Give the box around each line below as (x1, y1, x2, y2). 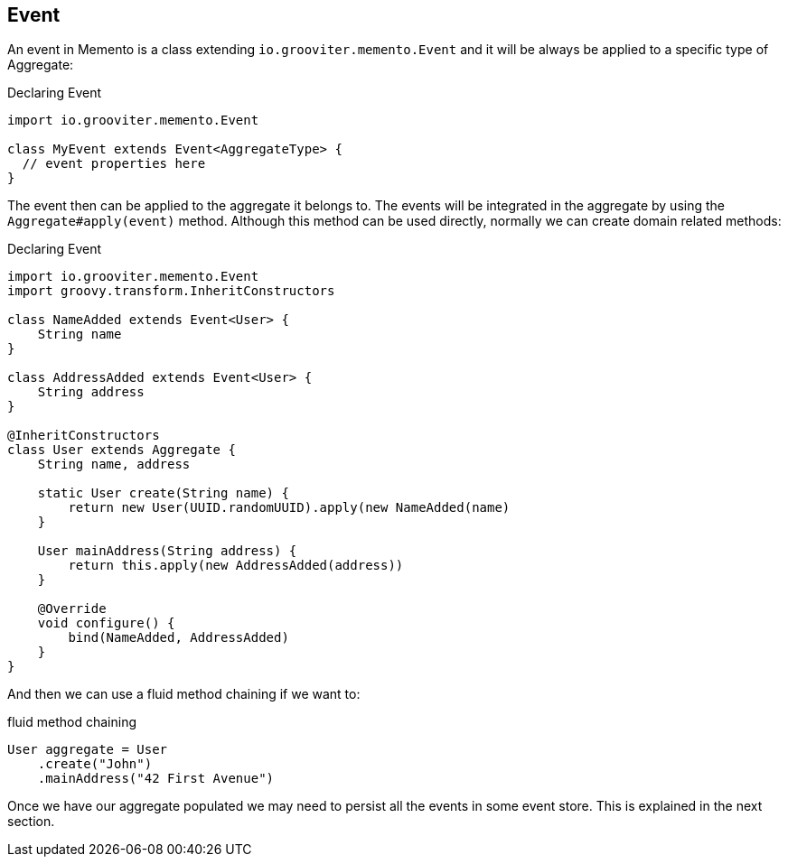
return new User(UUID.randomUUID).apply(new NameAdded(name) (68, 500, 511, 516)
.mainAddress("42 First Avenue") (37, 771, 275, 786)
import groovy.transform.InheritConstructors (7, 283, 335, 299)
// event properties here (22, 156, 206, 172)
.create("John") (37, 757, 153, 772)
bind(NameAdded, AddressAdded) (68, 630, 289, 646)
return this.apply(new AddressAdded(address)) (68, 558, 404, 573)
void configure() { (37, 616, 175, 631)
